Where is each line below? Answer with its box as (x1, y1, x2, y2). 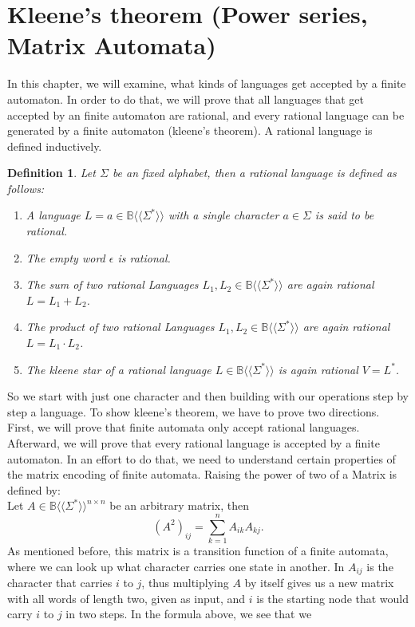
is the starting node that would (256, 590, 409, 606)
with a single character (168, 207, 279, 223)
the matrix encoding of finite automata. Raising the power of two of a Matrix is (7, 466, 397, 483)
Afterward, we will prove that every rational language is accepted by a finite (7, 435, 380, 451)
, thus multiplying (141, 574, 229, 591)
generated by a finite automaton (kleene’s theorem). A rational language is (7, 122, 373, 139)
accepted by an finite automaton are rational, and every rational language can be (7, 106, 405, 123)
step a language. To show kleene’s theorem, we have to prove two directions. (7, 403, 380, 420)
